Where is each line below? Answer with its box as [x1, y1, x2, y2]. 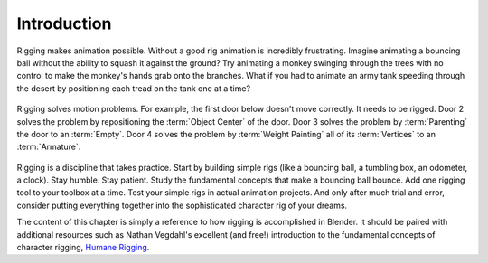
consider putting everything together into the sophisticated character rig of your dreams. [16, 200, 348, 211]
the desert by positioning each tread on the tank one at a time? [16, 82, 251, 94]
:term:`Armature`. [16, 141, 81, 153]
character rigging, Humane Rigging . [16, 242, 150, 253]
